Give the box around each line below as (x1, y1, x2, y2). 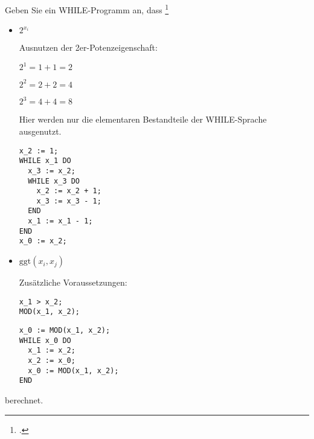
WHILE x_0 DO (19, 336, 71, 345)
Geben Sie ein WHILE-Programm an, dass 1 (5, 2, 169, 16)
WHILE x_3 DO (28, 176, 80, 185)
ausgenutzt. (19, 124, 62, 137)
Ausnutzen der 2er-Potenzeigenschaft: (19, 41, 158, 54)
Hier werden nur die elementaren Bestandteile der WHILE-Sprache (19, 113, 267, 126)
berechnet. (5, 393, 43, 406)
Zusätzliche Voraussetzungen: (19, 276, 127, 289)
